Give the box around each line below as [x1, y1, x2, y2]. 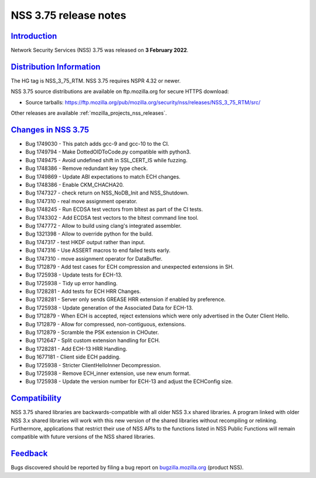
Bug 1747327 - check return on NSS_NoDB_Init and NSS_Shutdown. [25, 189, 189, 196]
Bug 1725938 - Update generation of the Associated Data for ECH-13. [25, 304, 193, 311]
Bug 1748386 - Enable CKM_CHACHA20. [25, 182, 124, 188]
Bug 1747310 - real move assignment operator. [25, 197, 138, 204]
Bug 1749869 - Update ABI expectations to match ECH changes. [25, 173, 181, 180]
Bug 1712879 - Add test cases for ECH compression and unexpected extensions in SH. [25, 263, 234, 270]
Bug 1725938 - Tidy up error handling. [25, 279, 118, 286]
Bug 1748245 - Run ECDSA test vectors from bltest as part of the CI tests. [25, 206, 203, 213]
